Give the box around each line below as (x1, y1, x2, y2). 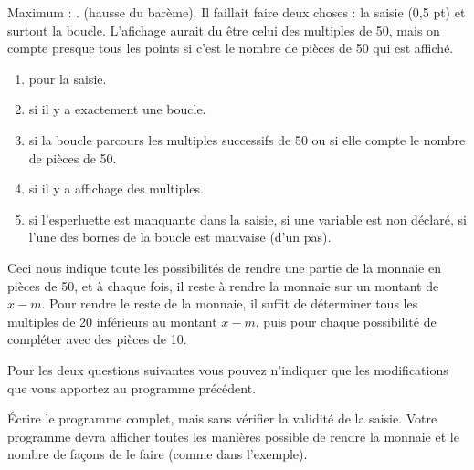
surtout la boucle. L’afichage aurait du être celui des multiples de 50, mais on (7, 20, 440, 39)
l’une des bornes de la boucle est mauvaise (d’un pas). (28, 227, 332, 246)
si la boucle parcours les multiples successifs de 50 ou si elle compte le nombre (28, 130, 466, 149)
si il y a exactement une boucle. (28, 99, 206, 119)
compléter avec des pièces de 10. (7, 329, 187, 349)
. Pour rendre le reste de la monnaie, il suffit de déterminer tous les (41, 294, 418, 313)
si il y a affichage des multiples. (28, 179, 204, 198)
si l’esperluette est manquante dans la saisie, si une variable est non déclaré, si (28, 209, 467, 228)
